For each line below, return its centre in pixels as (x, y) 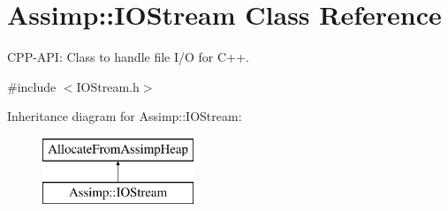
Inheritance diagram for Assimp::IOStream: (125, 116)
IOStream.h (108, 86)
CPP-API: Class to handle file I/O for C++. (128, 57)
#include (32, 86)
